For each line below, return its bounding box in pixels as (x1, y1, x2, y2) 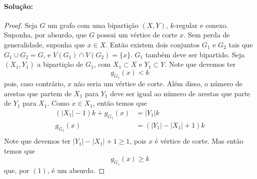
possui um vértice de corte (96, 29, 177, 40)
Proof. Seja (4, 19, 37, 30)
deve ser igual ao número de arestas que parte (110, 88, 250, 98)
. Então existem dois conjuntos (105, 39, 200, 49)
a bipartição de (37, 59, 83, 69)
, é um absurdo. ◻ (47, 165, 105, 175)
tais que (228, 39, 253, 49)
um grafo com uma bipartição (47, 19, 138, 30)
